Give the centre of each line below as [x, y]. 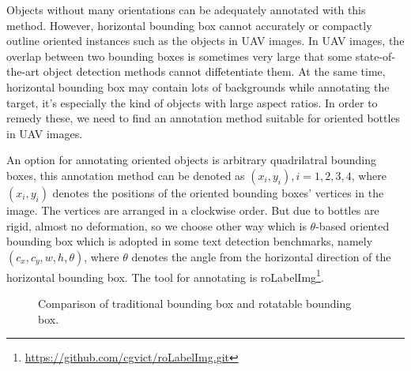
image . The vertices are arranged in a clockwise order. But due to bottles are [193, 210]
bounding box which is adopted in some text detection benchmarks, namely [190, 241]
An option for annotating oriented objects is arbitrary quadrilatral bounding [191, 160]
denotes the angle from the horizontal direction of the [261, 256]
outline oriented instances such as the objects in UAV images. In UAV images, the [205, 41]
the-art [23, 71]
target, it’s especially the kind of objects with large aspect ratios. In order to [192, 102]
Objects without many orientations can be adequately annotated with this [186, 9]
